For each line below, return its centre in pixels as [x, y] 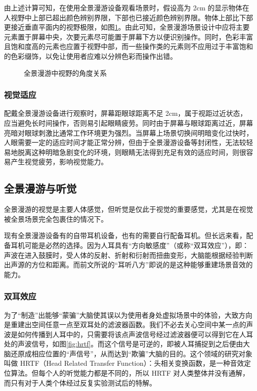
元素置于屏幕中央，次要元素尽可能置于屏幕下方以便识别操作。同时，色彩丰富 [128, 36]
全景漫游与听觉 [40, 188]
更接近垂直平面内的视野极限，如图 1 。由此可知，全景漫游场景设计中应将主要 [127, 27]
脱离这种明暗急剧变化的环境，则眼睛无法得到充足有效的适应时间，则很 [132, 152]
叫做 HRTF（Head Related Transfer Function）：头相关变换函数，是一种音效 [124, 363]
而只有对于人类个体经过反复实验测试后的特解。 [80, 382]
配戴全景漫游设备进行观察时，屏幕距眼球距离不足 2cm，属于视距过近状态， [126, 113]
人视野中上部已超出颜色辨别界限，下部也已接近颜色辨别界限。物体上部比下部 [128, 17]
